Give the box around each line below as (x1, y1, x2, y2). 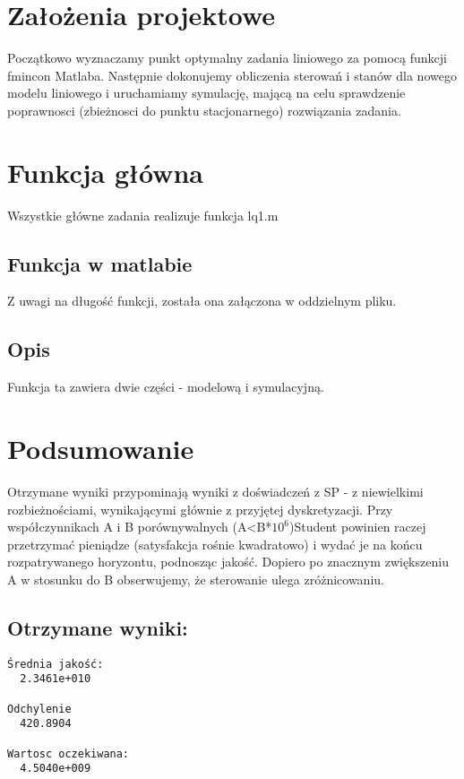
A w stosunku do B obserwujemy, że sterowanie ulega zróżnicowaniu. (7, 569, 384, 588)
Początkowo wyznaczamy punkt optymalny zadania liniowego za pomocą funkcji (7, 48, 447, 67)
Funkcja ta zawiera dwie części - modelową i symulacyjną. (7, 377, 324, 396)
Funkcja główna (7, 153, 203, 190)
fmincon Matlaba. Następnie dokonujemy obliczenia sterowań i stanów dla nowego (7, 65, 457, 84)
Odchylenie (7, 702, 72, 715)
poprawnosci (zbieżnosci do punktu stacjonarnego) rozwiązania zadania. (7, 100, 401, 119)
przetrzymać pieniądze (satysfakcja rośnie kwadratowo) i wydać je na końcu (7, 534, 423, 553)
